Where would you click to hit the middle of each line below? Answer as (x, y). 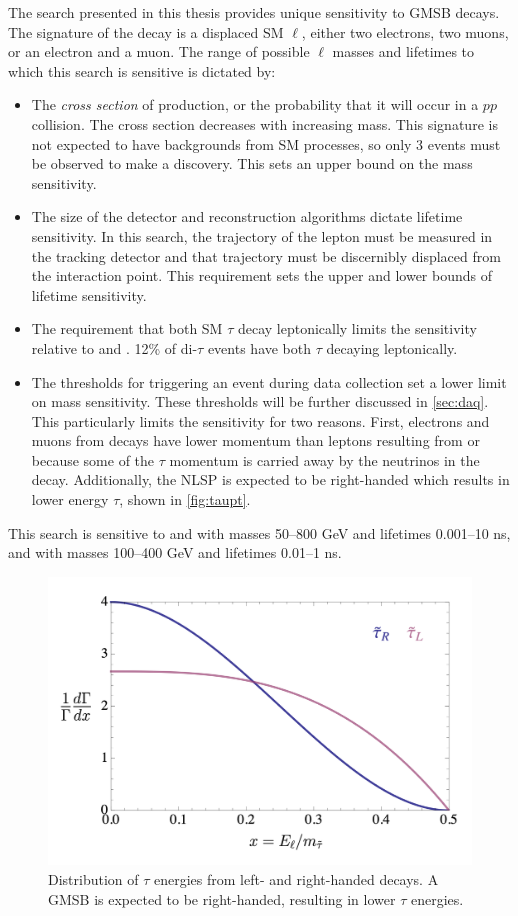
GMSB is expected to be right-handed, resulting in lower (222, 898)
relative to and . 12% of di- (114, 347)
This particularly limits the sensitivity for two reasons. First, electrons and (260, 420)
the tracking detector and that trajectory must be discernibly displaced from (266, 255)
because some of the (93, 459)
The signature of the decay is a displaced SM (146, 31)
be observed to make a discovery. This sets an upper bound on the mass (252, 163)
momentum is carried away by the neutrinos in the (324, 459)
